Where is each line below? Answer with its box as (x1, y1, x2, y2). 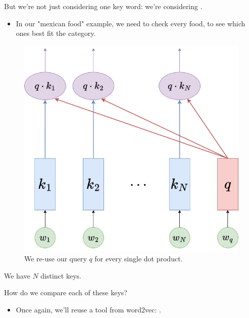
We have (4, 270, 30, 281)
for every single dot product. (94, 253, 183, 263)
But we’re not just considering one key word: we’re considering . (4, 1, 203, 11)
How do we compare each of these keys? (4, 287, 127, 298)
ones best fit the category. (16, 28, 96, 38)
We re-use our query (24, 253, 87, 263)
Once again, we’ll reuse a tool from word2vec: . (16, 304, 161, 314)
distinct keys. (40, 270, 81, 281)
